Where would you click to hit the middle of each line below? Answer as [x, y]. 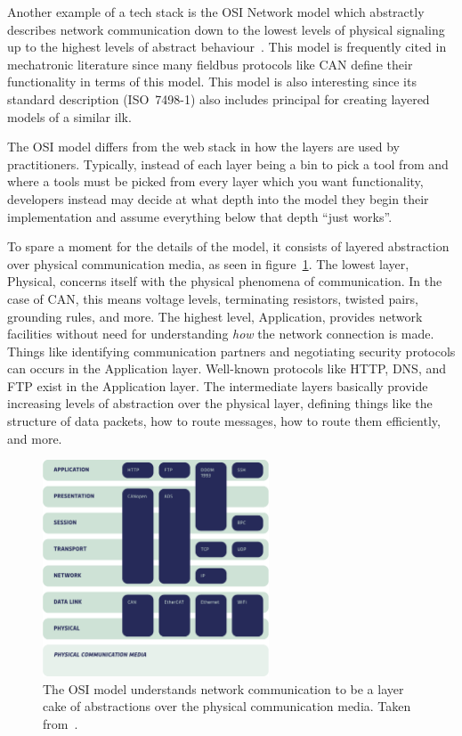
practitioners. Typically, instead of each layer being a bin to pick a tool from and [228, 164]
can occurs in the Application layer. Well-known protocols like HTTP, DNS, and [227, 368]
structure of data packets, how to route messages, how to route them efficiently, [224, 421]
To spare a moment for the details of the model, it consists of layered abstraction [228, 246]
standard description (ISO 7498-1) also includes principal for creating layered [219, 98]
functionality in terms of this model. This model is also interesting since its [212, 82]
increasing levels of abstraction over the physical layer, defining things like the [220, 403]
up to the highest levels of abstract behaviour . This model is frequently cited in [227, 47]
